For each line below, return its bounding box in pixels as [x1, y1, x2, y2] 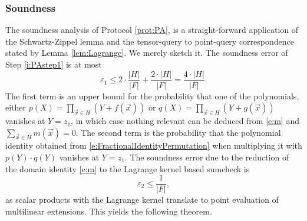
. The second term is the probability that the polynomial [75, 126, 281, 138]
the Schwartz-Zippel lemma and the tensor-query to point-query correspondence [5, 35, 294, 47]
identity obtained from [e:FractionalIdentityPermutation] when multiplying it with [5, 139, 302, 152]
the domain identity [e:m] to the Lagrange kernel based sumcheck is [5, 162, 250, 175]
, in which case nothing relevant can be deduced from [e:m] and [71, 115, 299, 127]
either [5, 101, 27, 113]
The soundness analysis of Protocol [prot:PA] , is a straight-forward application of [5, 24, 299, 36]
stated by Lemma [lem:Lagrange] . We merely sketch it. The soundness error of [5, 46, 288, 59]
